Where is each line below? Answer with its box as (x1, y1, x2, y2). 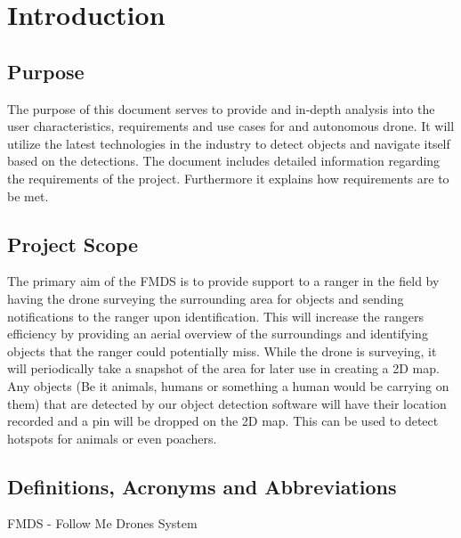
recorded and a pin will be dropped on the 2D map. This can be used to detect (7, 412, 439, 430)
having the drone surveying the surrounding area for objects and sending (7, 289, 404, 307)
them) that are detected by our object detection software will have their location (7, 394, 447, 412)
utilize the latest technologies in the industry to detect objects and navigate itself (7, 134, 450, 152)
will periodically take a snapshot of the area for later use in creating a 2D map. (7, 359, 440, 378)
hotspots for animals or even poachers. (7, 428, 217, 447)
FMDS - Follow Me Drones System (7, 514, 198, 533)
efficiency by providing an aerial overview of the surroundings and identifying (7, 324, 428, 343)
